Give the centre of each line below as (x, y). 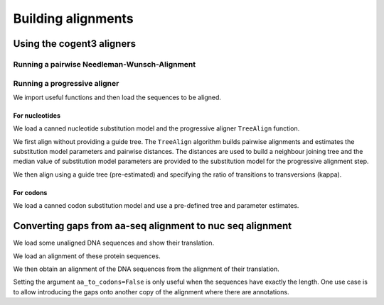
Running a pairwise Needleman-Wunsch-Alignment (105, 64)
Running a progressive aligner (66, 83)
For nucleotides (37, 115)
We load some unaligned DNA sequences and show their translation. (114, 243)
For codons (30, 192)
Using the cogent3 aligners (75, 44)
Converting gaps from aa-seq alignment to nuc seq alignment (153, 226)
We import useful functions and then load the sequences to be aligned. (117, 97)
